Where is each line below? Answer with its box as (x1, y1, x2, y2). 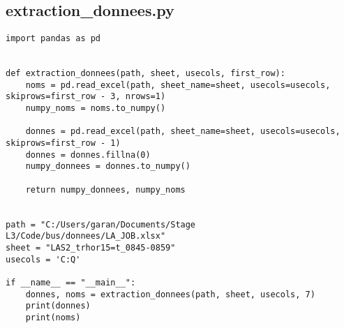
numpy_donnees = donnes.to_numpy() (25, 161, 190, 172)
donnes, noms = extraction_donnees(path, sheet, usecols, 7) (25, 289, 315, 299)
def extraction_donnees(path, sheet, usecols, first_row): (6, 68, 285, 79)
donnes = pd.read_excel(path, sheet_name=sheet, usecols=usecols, (25, 126, 341, 137)
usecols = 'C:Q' (6, 254, 81, 264)
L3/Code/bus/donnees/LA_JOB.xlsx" (6, 231, 166, 241)
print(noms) (25, 312, 81, 322)
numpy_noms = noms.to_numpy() (25, 103, 166, 114)
